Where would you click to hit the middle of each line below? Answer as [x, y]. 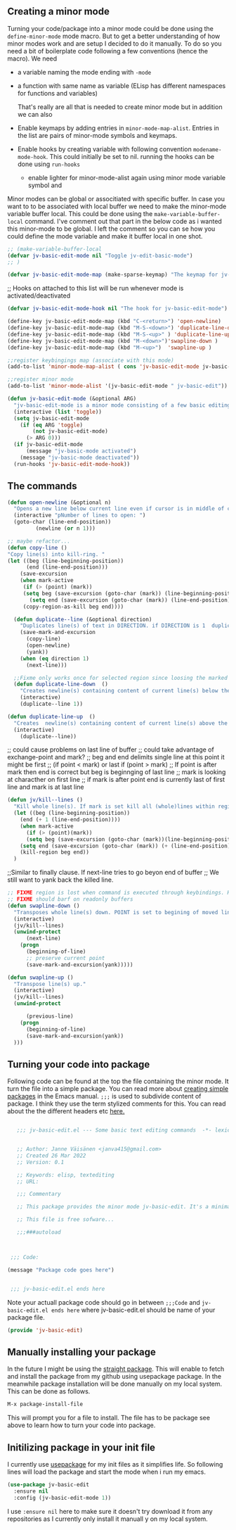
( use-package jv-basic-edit [48, 1484]
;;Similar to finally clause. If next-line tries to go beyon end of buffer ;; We [113, 873]
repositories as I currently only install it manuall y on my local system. [108, 1519]
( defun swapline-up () [40, 978]
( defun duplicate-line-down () [61, 684]
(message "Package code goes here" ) [61, 1270]
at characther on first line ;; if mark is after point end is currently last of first [116, 780]
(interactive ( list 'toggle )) [58, 412]
